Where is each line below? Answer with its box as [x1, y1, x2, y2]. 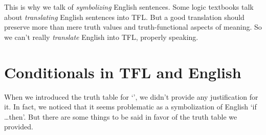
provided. [4, 121, 33, 132]
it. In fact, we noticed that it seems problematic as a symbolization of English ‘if [4, 101, 257, 112]
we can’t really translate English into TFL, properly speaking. [4, 31, 198, 42]
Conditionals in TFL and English [4, 61, 241, 82]
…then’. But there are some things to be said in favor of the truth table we [4, 111, 237, 122]
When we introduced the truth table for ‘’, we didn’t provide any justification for [4, 91, 258, 102]
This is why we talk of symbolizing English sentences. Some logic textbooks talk [4, 2, 254, 12]
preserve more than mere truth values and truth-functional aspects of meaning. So [4, 21, 262, 32]
